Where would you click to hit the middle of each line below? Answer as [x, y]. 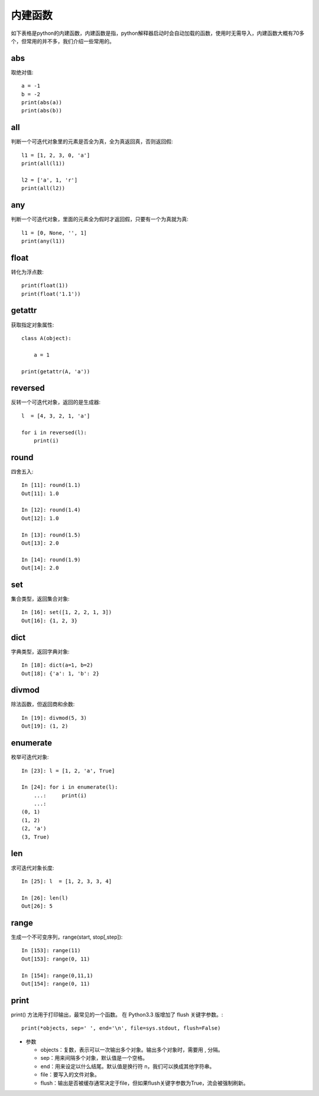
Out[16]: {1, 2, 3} [50, 620]
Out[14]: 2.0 [40, 568]
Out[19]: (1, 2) [45, 726]
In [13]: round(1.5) [51, 535]
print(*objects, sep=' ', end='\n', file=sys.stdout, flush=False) [121, 1028]
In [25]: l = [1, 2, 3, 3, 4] [67, 881]
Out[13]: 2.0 [40, 543]
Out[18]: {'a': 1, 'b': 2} [61, 673]
